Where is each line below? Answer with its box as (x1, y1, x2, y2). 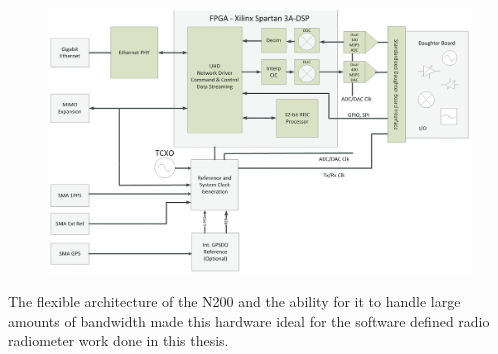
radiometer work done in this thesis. (8, 330, 229, 351)
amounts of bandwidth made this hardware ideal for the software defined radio (8, 310, 490, 331)
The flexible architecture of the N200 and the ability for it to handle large (8, 291, 461, 311)
